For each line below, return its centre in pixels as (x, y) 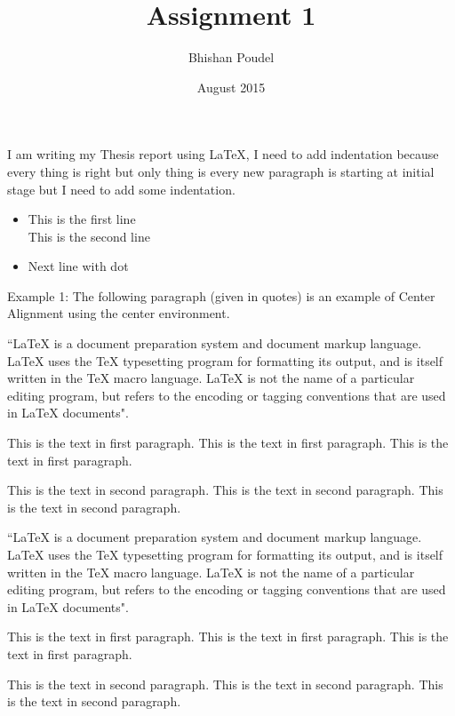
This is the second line (89, 236)
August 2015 (231, 87)
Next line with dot (78, 266)
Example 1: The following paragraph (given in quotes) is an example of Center (221, 295)
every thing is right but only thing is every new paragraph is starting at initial (221, 171)
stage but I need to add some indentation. (121, 189)
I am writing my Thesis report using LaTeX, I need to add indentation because (223, 154)
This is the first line (82, 219)
